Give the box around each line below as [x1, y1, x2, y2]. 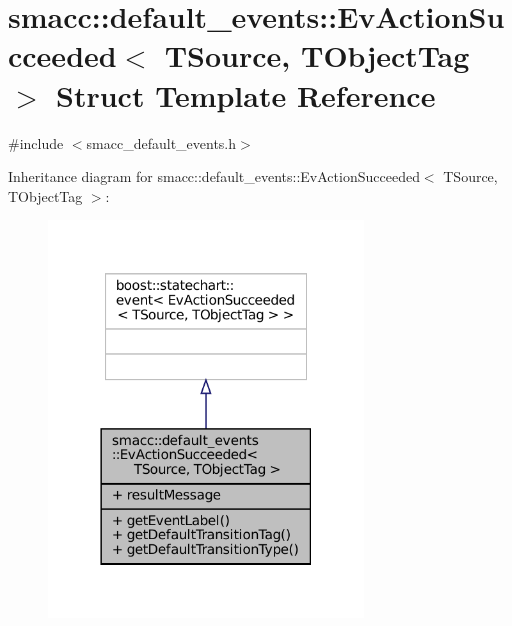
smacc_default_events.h [86, 132, 237, 153]
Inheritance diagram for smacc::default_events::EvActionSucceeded [8, 166, 420, 187]
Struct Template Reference [56, 74, 436, 115]
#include [8, 132, 64, 153]
